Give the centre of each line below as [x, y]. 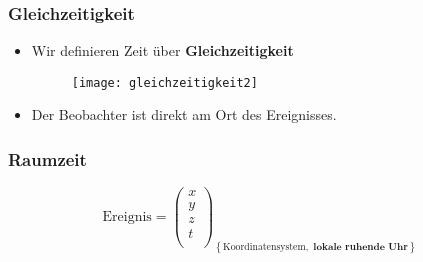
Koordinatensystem [264, 247]
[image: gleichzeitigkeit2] [164, 82]
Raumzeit [47, 158]
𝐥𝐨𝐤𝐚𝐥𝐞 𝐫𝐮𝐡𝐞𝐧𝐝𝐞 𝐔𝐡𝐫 [360, 247]
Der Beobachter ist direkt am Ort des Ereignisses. [184, 114]
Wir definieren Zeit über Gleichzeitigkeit [162, 50]
